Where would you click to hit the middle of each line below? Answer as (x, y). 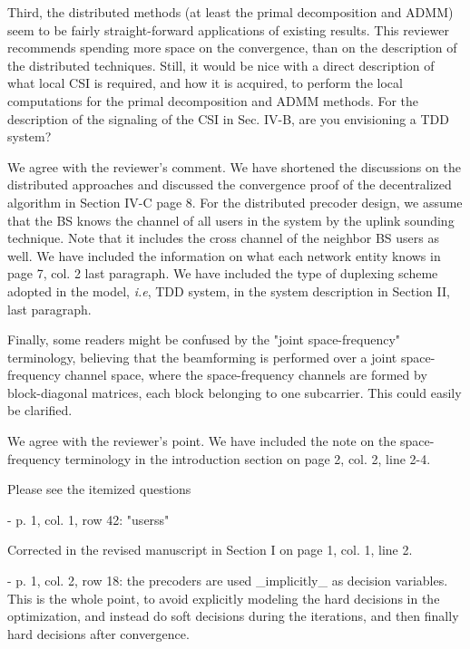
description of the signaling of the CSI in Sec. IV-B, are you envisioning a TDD (229, 118)
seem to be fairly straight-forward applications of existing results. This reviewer (228, 29)
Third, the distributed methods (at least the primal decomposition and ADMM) (230, 12)
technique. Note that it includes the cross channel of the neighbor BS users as (223, 238)
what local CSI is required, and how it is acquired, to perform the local (205, 83)
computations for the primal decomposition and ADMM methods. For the (213, 100)
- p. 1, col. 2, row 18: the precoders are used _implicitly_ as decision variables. (228, 581)
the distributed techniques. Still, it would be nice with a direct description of (221, 65)
